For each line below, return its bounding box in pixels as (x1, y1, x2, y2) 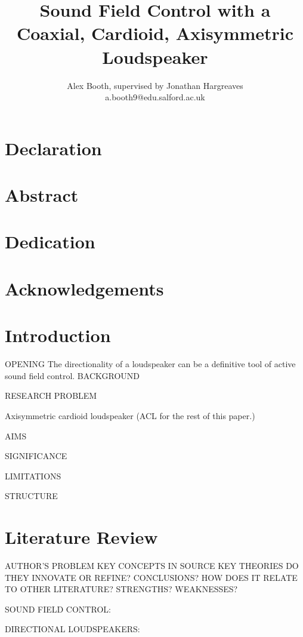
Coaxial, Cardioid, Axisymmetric (16, 21, 294, 45)
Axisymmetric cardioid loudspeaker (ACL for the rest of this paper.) (5, 409, 255, 421)
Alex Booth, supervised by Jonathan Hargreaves (67, 79, 243, 91)
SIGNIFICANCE (5, 450, 67, 462)
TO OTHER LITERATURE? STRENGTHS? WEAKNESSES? (5, 583, 238, 595)
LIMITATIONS (5, 469, 61, 482)
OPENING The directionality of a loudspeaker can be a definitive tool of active (5, 358, 296, 370)
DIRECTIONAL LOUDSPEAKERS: (5, 623, 140, 635)
